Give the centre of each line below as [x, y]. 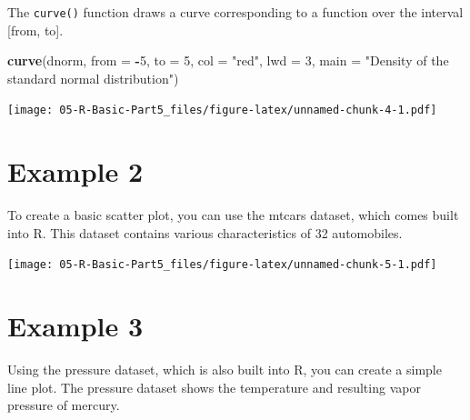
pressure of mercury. [64, 405]
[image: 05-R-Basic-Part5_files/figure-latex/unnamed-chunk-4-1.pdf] [222, 110]
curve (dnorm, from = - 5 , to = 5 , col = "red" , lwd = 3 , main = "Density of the [228, 60]
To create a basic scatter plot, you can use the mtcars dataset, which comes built [233, 215]
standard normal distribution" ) [93, 78]
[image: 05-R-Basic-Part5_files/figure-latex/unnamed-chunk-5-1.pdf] [222, 265]
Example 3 [75, 326]
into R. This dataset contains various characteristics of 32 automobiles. [205, 232]
